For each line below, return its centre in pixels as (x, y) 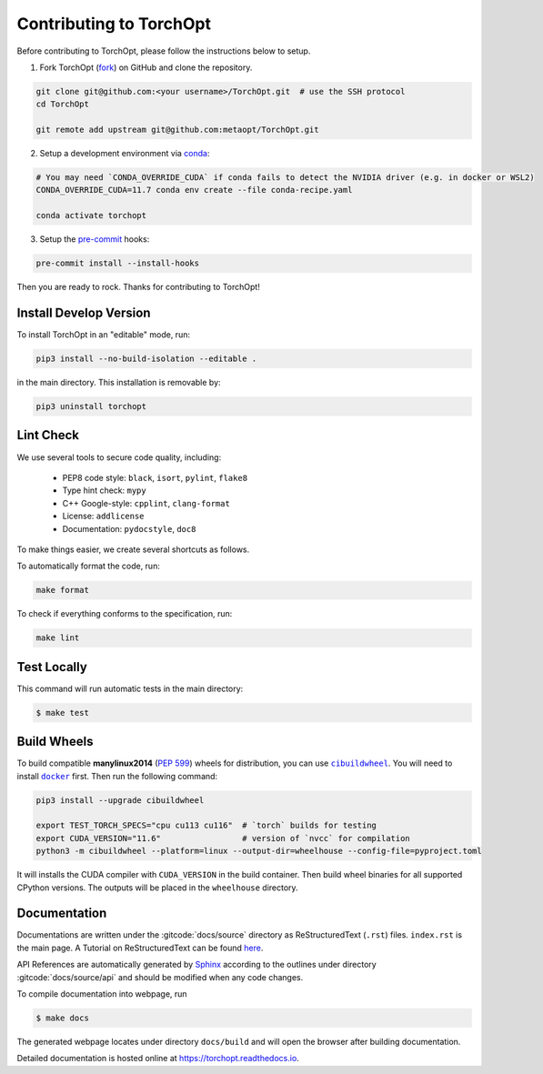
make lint (58, 638)
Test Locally (52, 667)
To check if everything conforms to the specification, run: (125, 614)
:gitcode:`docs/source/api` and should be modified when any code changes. (160, 977)
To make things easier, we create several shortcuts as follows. (133, 549)
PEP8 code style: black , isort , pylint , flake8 (155, 477)
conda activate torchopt (91, 216)
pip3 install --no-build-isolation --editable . (146, 359)
